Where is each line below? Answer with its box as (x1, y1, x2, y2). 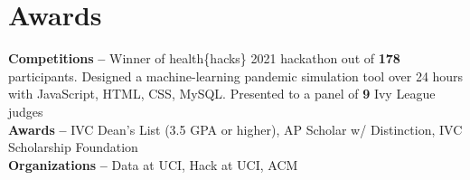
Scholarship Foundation (8, 137, 138, 156)
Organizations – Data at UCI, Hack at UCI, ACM (8, 155, 298, 174)
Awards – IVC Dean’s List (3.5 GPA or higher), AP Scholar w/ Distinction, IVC (8, 119, 463, 138)
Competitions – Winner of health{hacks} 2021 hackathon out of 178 (8, 49, 400, 68)
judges (8, 101, 43, 120)
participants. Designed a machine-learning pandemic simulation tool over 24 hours (8, 66, 464, 85)
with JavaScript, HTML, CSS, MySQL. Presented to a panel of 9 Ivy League (8, 84, 436, 103)
